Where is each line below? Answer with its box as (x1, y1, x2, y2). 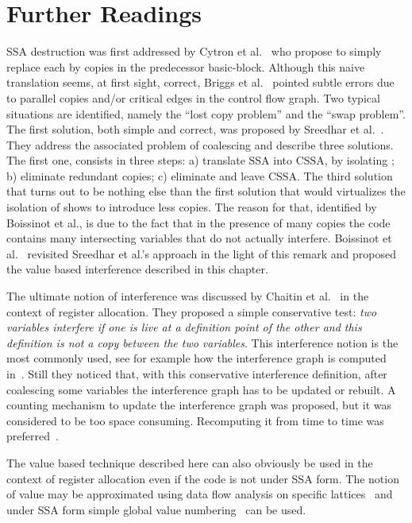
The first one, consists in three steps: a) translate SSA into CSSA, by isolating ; (6, 152, 395, 169)
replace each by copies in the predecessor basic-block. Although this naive (6, 58, 365, 75)
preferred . (6, 428, 59, 444)
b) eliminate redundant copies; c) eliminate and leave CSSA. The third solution (6, 167, 393, 184)
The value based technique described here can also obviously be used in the (6, 454, 373, 471)
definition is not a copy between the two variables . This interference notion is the (6, 334, 399, 351)
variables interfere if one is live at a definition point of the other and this (6, 319, 362, 335)
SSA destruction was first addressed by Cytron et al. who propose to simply (6, 43, 382, 60)
